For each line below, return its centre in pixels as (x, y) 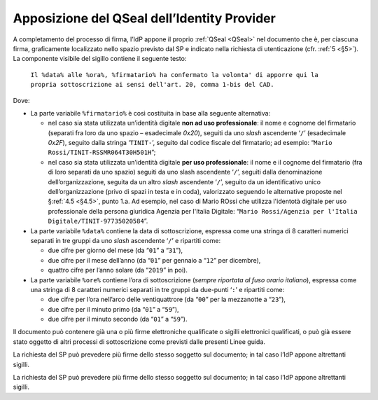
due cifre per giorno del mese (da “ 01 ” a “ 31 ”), (115, 250)
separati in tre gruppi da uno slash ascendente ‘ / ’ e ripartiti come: (125, 240)
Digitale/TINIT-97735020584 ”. (98, 221)
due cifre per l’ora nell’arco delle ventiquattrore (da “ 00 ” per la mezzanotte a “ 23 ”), (167, 299)
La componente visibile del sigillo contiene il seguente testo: (100, 59)
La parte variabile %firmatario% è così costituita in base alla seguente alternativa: (150, 113)
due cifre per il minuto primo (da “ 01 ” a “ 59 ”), (113, 309)
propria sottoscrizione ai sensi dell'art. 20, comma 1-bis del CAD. (152, 85)
